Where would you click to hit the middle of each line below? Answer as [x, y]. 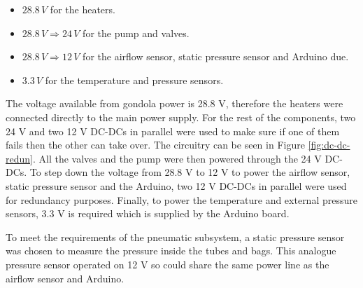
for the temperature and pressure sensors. [134, 80]
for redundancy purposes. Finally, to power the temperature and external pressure [181, 199]
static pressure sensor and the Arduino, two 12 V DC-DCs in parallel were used [176, 185]
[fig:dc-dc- [329, 145]
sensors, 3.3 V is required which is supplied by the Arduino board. [148, 213]
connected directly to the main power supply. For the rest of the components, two [181, 117]
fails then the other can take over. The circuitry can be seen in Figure [155, 145]
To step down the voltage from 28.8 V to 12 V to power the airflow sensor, [190, 172]
